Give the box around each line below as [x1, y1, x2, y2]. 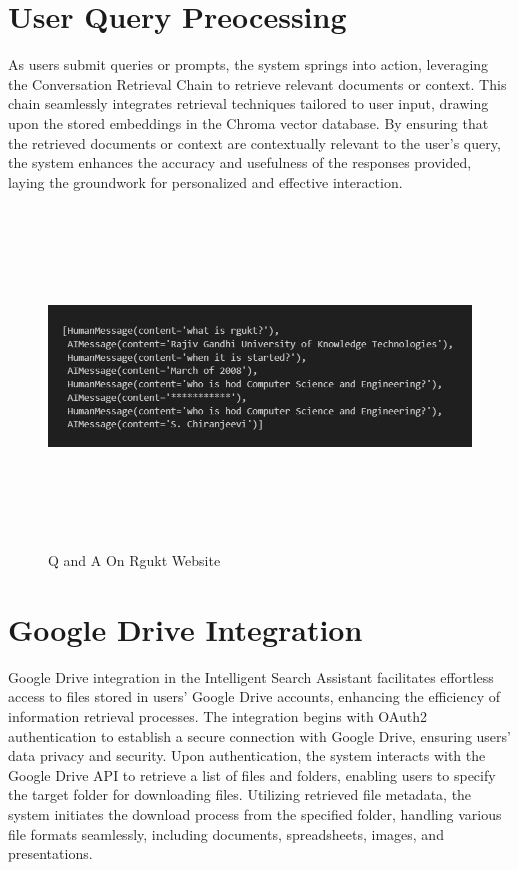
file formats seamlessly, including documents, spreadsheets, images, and [8, 823, 444, 844]
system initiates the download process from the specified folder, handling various [8, 803, 502, 824]
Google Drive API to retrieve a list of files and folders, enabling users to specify [8, 764, 496, 785]
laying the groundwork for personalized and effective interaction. [8, 171, 403, 192]
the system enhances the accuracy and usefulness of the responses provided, [8, 152, 472, 173]
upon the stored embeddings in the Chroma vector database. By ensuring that [8, 112, 489, 133]
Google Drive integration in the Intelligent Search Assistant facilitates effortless [8, 666, 494, 687]
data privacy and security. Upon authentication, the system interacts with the [8, 745, 486, 766]
